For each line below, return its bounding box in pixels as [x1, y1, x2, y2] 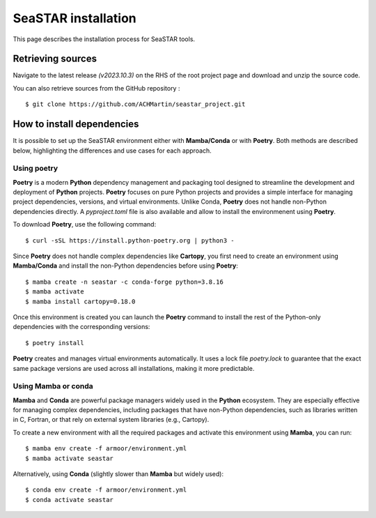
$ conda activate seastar [25, 496, 114, 503]
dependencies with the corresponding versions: [13, 323, 150, 331]
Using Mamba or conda [13, 381, 93, 391]
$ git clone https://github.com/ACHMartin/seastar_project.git [25, 100, 246, 108]
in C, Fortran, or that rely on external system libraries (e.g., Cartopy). [13, 416, 210, 424]
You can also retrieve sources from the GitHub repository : [13, 84, 180, 92]
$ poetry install [25, 339, 84, 346]
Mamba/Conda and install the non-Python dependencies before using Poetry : [13, 261, 238, 270]
